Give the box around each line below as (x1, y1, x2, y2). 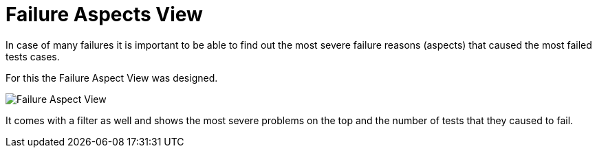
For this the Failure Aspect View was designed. (6, 71, 218, 84)
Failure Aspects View (6, 3, 203, 26)
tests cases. (6, 50, 60, 62)
